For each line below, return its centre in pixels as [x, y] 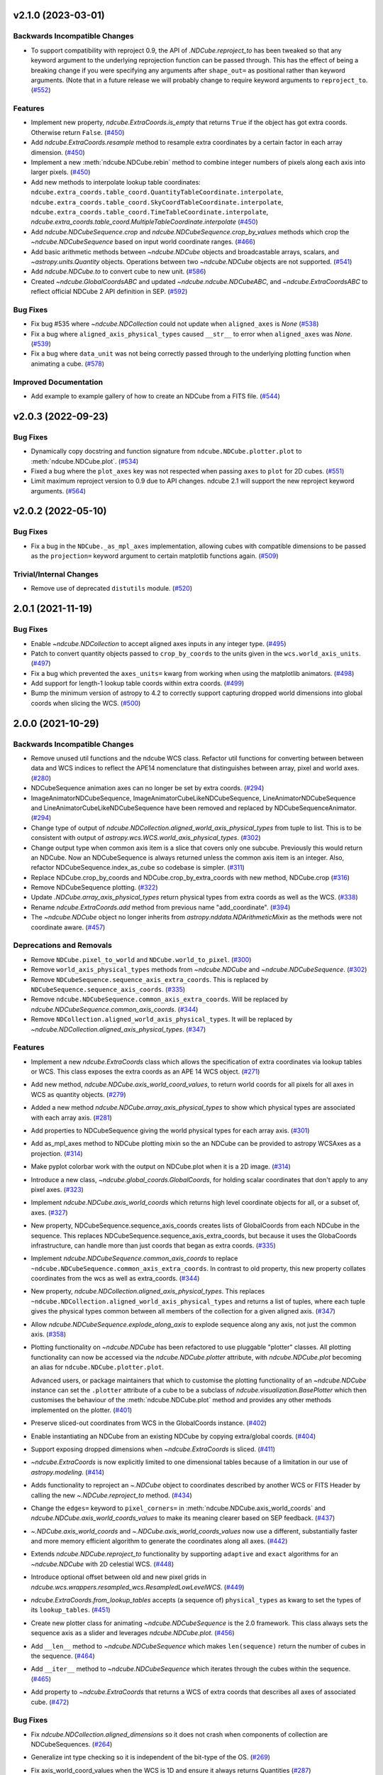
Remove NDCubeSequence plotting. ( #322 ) [95, 887]
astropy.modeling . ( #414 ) [68, 1472]
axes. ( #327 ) [49, 1212]
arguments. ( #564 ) [59, 491]
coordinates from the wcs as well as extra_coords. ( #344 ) [115, 1279]
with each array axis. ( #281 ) [72, 1118]
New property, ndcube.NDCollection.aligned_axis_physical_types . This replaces [148, 1291]
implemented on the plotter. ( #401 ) [82, 1410]
